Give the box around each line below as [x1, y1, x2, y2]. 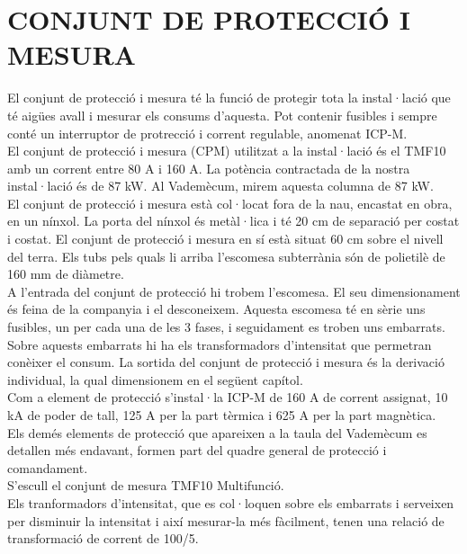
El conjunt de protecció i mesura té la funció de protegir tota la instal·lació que [7, 88, 451, 107]
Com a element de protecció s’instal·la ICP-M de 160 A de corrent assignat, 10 [7, 388, 448, 407]
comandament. [7, 458, 88, 477]
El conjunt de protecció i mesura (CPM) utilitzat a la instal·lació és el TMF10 [7, 141, 446, 160]
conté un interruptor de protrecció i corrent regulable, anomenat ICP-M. [7, 123, 408, 142]
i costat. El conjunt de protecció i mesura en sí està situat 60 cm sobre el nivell [7, 229, 444, 248]
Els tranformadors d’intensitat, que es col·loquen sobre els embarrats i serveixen [7, 493, 454, 512]
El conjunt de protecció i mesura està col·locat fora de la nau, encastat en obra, [7, 193, 453, 212]
